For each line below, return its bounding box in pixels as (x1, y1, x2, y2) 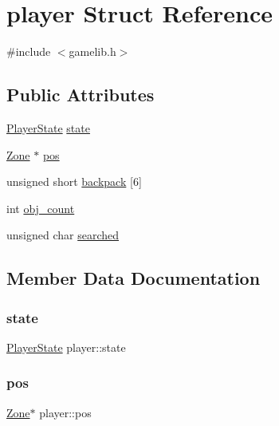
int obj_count (6, 199, 75, 216)
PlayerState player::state (6, 338, 126, 355)
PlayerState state (6, 119, 90, 136)
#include (6, 43, 51, 60)
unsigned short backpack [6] (6, 173, 142, 190)
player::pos (39, 404, 92, 420)
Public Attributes (6, 82, 155, 107)
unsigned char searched (6, 227, 120, 243)
